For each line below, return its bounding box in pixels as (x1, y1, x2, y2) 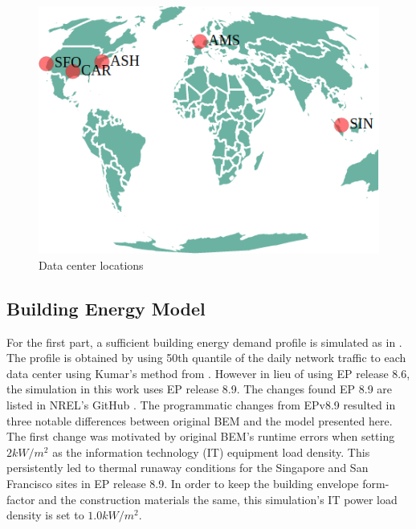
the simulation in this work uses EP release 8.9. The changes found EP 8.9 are (6, 380, 393, 397)
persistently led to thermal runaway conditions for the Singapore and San (6, 459, 369, 476)
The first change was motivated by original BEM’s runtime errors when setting (6, 428, 395, 445)
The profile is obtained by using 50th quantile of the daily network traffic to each (6, 349, 406, 366)
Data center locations (39, 256, 144, 273)
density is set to (6, 507, 84, 523)
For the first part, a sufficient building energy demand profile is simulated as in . (6, 333, 402, 350)
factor (6, 490, 35, 507)
